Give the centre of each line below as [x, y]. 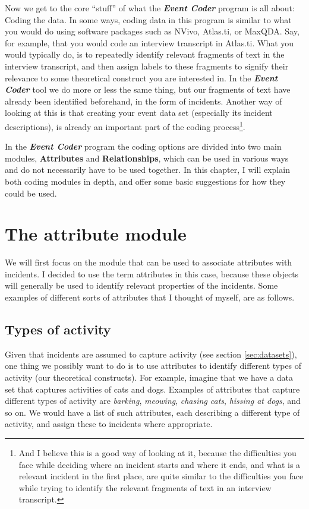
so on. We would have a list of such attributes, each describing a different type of [152, 412]
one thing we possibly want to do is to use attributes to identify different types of [153, 366]
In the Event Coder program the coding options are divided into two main [143, 146]
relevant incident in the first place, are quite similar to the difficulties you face [161, 476]
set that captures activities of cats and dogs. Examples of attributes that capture [152, 389]
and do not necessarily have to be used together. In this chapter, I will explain [147, 170]
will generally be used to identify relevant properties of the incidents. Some [141, 285]
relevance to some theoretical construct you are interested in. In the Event [141, 78]
